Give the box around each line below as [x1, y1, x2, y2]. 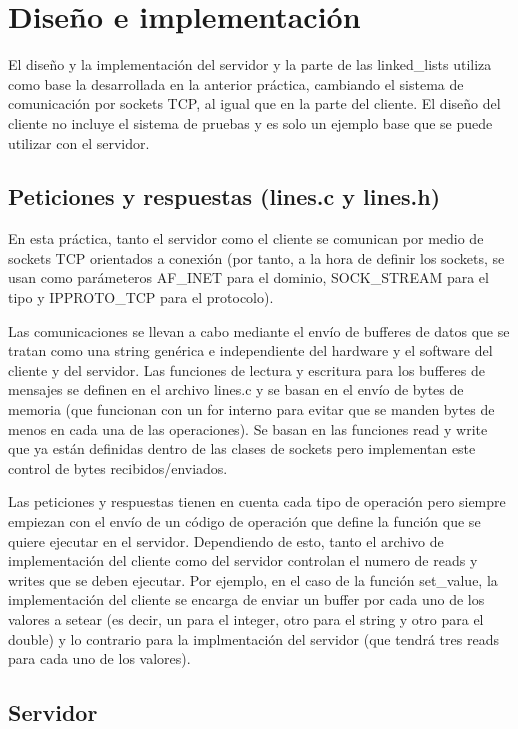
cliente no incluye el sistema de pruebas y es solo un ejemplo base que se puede [8, 112, 493, 133]
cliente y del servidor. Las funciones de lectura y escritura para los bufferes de [8, 359, 485, 380]
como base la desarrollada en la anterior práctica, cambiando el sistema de [8, 73, 464, 94]
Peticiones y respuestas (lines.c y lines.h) [8, 181, 441, 212]
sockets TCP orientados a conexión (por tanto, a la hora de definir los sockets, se [8, 247, 505, 268]
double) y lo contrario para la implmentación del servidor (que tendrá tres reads [8, 628, 499, 649]
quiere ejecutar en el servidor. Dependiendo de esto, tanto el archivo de [8, 530, 444, 551]
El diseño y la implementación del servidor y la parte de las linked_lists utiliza [8, 54, 492, 75]
